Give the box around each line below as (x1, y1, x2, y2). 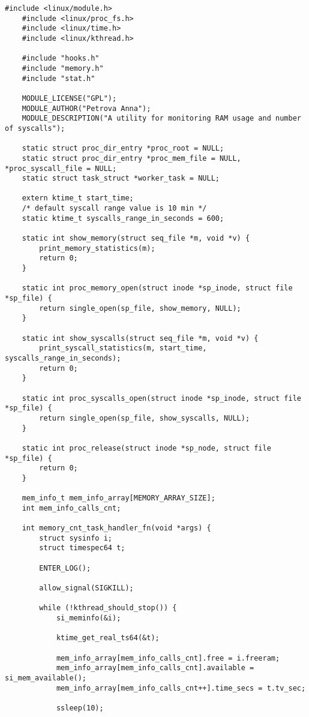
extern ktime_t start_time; (22, 194, 134, 203)
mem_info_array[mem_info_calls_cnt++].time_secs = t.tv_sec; (56, 683, 306, 692)
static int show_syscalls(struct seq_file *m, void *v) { (22, 334, 259, 343)
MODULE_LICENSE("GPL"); (22, 94, 117, 103)
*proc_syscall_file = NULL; (5, 164, 117, 173)
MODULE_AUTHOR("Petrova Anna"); (22, 104, 151, 113)
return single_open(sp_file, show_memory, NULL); (39, 304, 241, 313)
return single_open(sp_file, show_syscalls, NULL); (39, 413, 250, 422)
